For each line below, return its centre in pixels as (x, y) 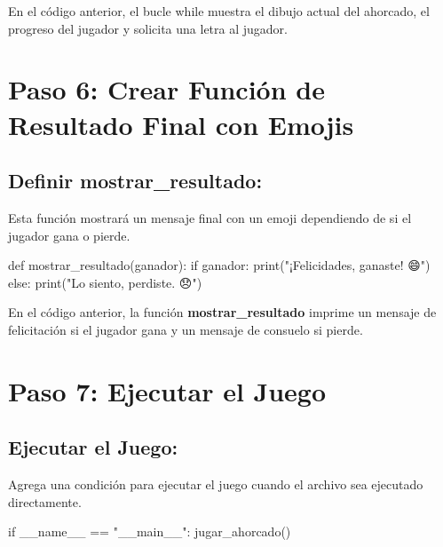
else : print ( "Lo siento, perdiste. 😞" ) (105, 282)
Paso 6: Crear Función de (166, 89)
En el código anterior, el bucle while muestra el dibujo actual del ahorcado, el (219, 11)
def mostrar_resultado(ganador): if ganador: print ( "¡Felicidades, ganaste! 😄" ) (219, 265)
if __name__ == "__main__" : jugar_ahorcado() (150, 531)
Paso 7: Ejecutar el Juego (167, 390)
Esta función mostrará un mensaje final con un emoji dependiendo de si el (210, 217)
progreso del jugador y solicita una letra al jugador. (148, 28)
